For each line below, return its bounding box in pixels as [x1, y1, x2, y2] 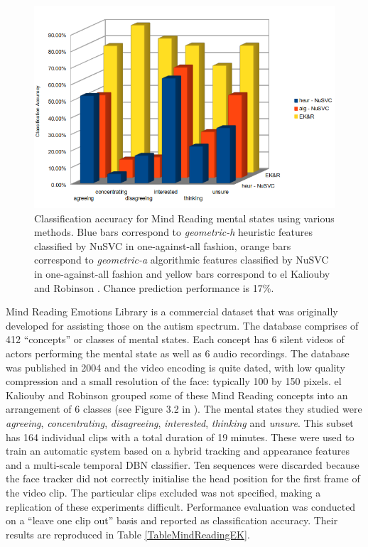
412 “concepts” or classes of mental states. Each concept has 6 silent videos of [6, 332, 345, 347]
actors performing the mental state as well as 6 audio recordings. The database [6, 345, 350, 360]
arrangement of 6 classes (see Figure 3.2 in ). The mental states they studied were [6, 401, 362, 416]
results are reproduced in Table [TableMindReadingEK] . [6, 526, 250, 541]
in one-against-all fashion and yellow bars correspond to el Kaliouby [34, 266, 330, 281]
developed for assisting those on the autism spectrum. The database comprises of [6, 318, 359, 332]
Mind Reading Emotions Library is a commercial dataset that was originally [6, 304, 338, 319]
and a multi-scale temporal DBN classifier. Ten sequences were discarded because [6, 457, 359, 472]
